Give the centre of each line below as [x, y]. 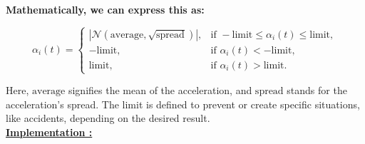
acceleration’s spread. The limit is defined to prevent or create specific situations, [183, 104]
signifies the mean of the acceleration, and [160, 90]
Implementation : [49, 132]
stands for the [317, 90]
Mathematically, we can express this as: [105, 9]
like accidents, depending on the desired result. [108, 118]
